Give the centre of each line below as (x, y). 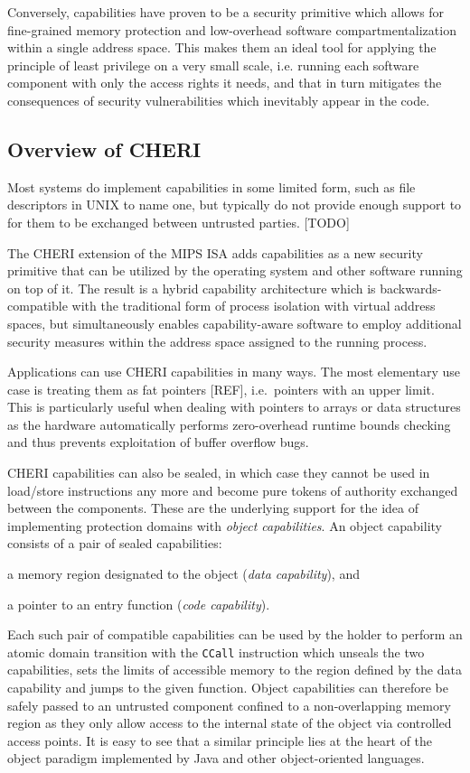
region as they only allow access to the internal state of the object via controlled (230, 723)
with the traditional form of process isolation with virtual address (254, 306)
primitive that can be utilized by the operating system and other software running (235, 270)
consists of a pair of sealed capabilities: (115, 543)
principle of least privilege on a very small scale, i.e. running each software (213, 65)
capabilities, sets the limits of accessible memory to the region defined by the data (235, 670)
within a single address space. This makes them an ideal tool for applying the (222, 47)
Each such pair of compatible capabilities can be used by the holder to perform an (235, 634)
